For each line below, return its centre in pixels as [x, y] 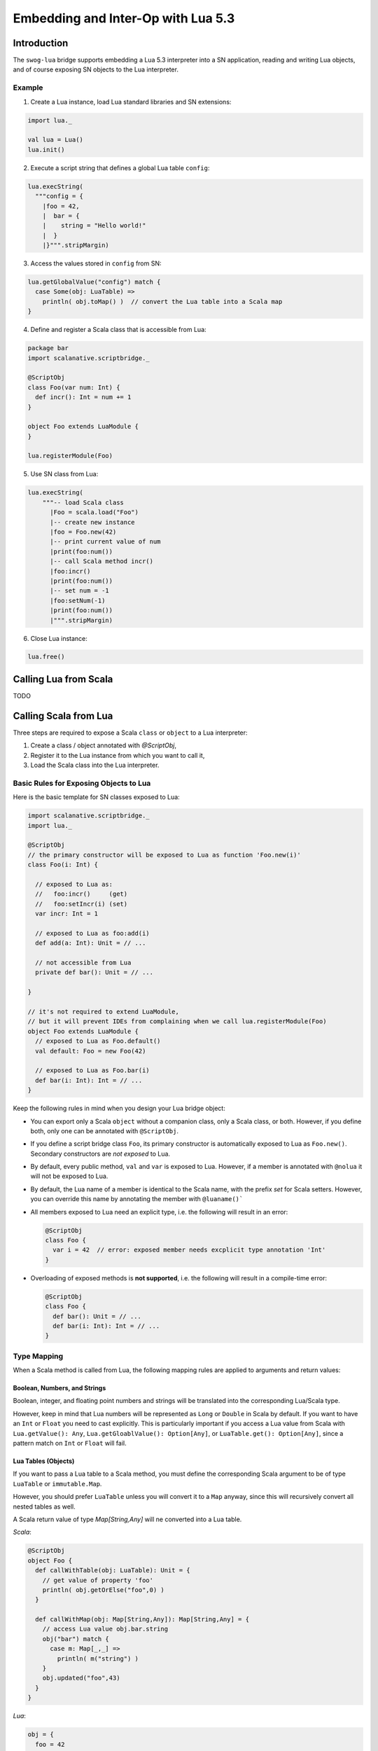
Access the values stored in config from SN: [96, 263]
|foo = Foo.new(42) [83, 532]
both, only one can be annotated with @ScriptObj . [104, 1130]
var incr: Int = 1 [66, 914]
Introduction [41, 43]
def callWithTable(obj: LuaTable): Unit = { [113, 1570]
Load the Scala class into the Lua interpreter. [95, 765]
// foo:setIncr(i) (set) [82, 904]
